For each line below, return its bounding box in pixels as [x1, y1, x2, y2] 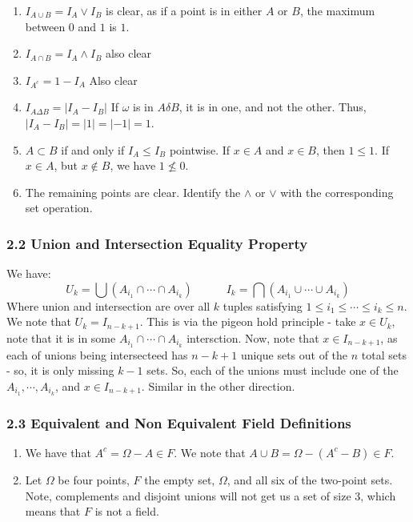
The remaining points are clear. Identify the [25, 183, 241, 200]
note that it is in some [6, 329, 116, 346]
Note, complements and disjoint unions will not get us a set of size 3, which [25, 487, 396, 504]
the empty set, [144, 471, 215, 488]
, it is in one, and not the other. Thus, [178, 98, 367, 115]
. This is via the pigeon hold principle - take [139, 313, 356, 330]
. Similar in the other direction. [141, 377, 295, 394]
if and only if [61, 141, 125, 158]
